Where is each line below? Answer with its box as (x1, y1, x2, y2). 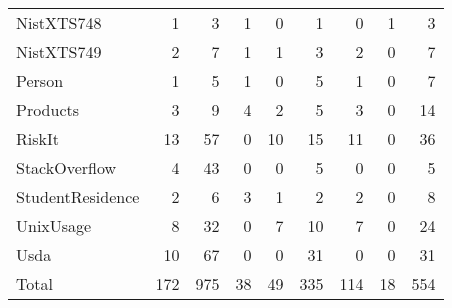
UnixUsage (16, 214, 92, 237)
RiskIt (16, 127, 59, 150)
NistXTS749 (16, 40, 102, 63)
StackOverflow (16, 156, 117, 179)
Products (16, 98, 80, 121)
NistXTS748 (16, 11, 102, 34)
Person (16, 69, 64, 92)
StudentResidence (16, 185, 140, 208)
